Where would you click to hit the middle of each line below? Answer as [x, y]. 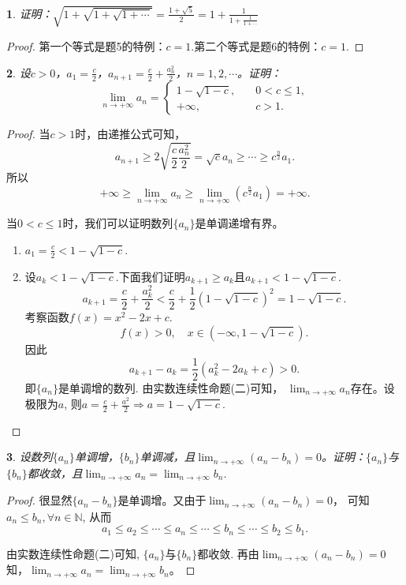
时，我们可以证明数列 [118, 223]
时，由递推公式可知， [130, 134]
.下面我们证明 [150, 276]
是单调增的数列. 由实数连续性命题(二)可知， [171, 387]
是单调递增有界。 [239, 223]
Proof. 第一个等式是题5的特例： [86, 45]
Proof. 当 [28, 134]
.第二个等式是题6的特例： [256, 45]
